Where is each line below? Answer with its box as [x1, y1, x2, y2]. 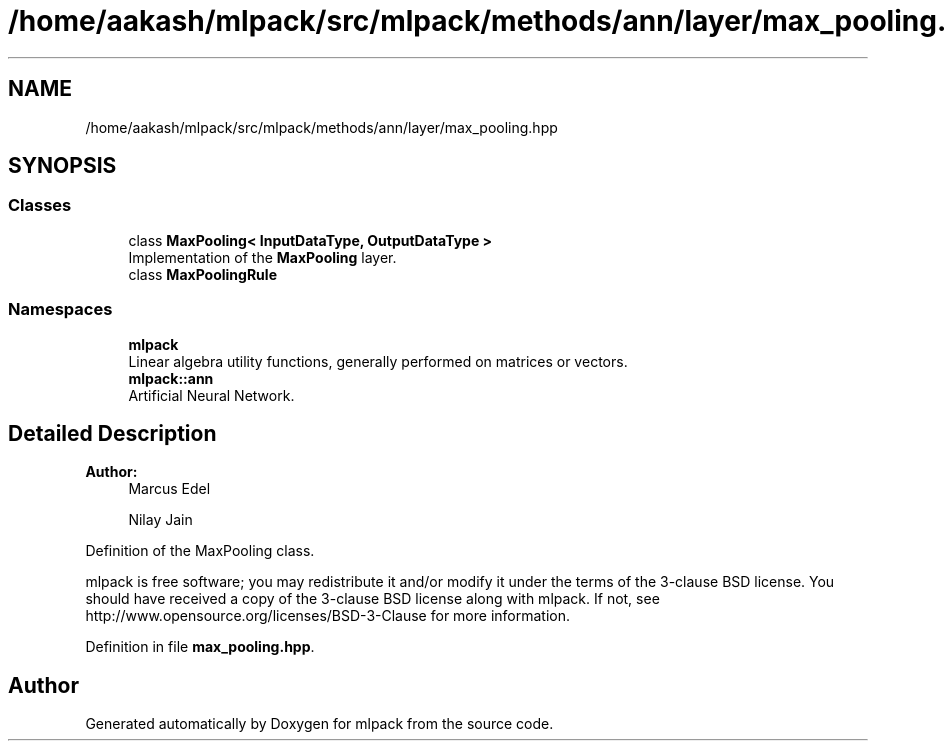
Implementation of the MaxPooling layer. [128, 248, 397, 266]
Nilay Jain [128, 511, 193, 529]
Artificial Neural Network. [128, 386, 295, 404]
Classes [8, 195, 72, 216]
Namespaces [8, 299, 113, 320]
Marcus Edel [128, 480, 211, 498]
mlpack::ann [128, 369, 214, 387]
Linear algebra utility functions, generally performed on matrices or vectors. [128, 352, 628, 370]
